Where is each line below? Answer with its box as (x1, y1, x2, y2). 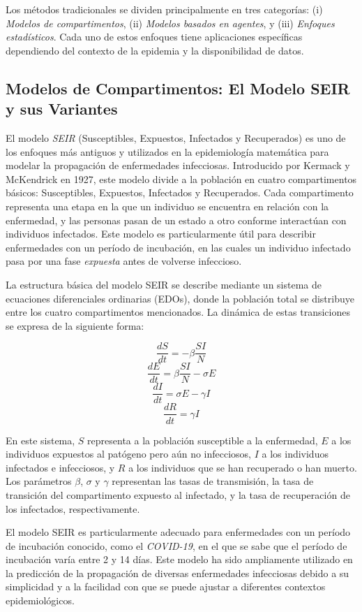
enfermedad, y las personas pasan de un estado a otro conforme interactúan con (6, 212, 347, 227)
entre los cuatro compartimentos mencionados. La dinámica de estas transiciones (6, 305, 350, 319)
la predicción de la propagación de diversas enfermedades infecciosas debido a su (6, 565, 349, 580)
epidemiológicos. (6, 593, 75, 608)
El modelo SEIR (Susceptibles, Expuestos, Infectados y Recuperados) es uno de (6, 130, 346, 145)
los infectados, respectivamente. (6, 501, 140, 516)
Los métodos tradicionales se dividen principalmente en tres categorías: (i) (6, 2, 323, 16)
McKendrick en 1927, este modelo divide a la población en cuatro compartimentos (6, 171, 357, 186)
